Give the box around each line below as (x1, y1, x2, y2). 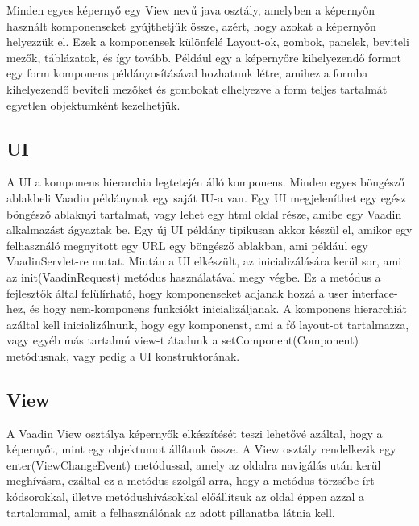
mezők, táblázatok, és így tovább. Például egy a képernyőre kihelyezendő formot (6, 48, 401, 65)
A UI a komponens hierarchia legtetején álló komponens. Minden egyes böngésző (6, 173, 404, 190)
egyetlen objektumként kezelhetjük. (6, 96, 180, 113)
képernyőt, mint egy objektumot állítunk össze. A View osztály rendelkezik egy (6, 440, 396, 457)
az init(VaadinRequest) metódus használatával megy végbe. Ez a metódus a (6, 268, 381, 285)
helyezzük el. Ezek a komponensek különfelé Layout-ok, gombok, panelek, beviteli (6, 33, 409, 50)
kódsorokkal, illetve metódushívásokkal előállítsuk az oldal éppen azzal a (6, 488, 365, 505)
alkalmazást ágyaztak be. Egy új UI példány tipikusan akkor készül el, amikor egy (6, 221, 413, 238)
